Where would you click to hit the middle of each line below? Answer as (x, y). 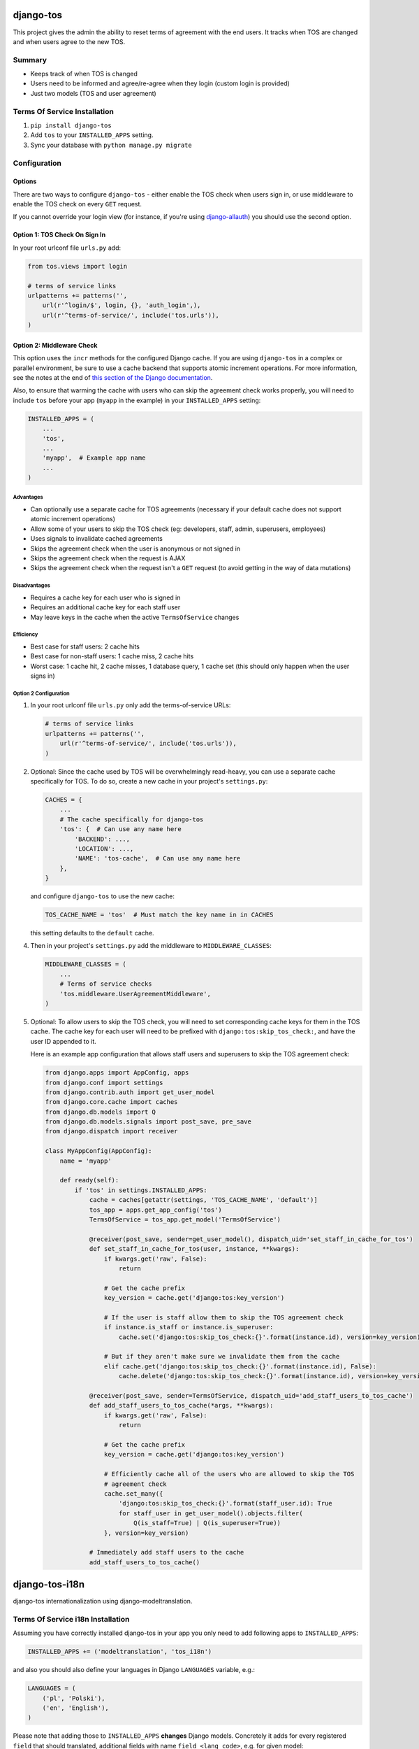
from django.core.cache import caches (111, 1102)
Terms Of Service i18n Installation (71, 1619)
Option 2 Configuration (41, 693)
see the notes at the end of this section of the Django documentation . (113, 377)
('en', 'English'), (76, 1708)
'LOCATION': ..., (104, 849)
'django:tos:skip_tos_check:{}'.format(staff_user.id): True (226, 1503)
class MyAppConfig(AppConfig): (99, 1151)
